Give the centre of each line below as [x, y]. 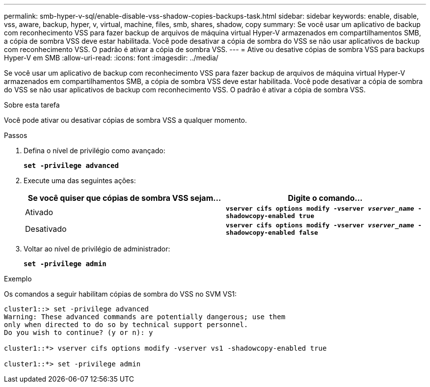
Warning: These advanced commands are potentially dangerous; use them [145, 317]
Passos [16, 135]
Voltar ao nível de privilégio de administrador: [97, 249]
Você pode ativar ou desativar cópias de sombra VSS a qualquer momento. [126, 120]
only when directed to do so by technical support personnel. [126, 325]
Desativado [46, 229]
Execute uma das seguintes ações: [80, 180]
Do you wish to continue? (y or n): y [79, 332]
